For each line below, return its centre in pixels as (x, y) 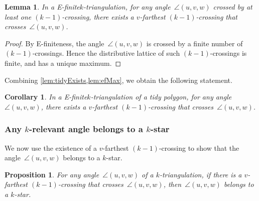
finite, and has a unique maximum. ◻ (63, 63)
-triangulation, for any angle (127, 7)
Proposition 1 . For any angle (52, 174)
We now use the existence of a (51, 147)
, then (172, 184)
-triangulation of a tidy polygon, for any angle (161, 97)
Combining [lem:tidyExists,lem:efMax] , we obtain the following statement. (118, 80)
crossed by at (233, 7)
